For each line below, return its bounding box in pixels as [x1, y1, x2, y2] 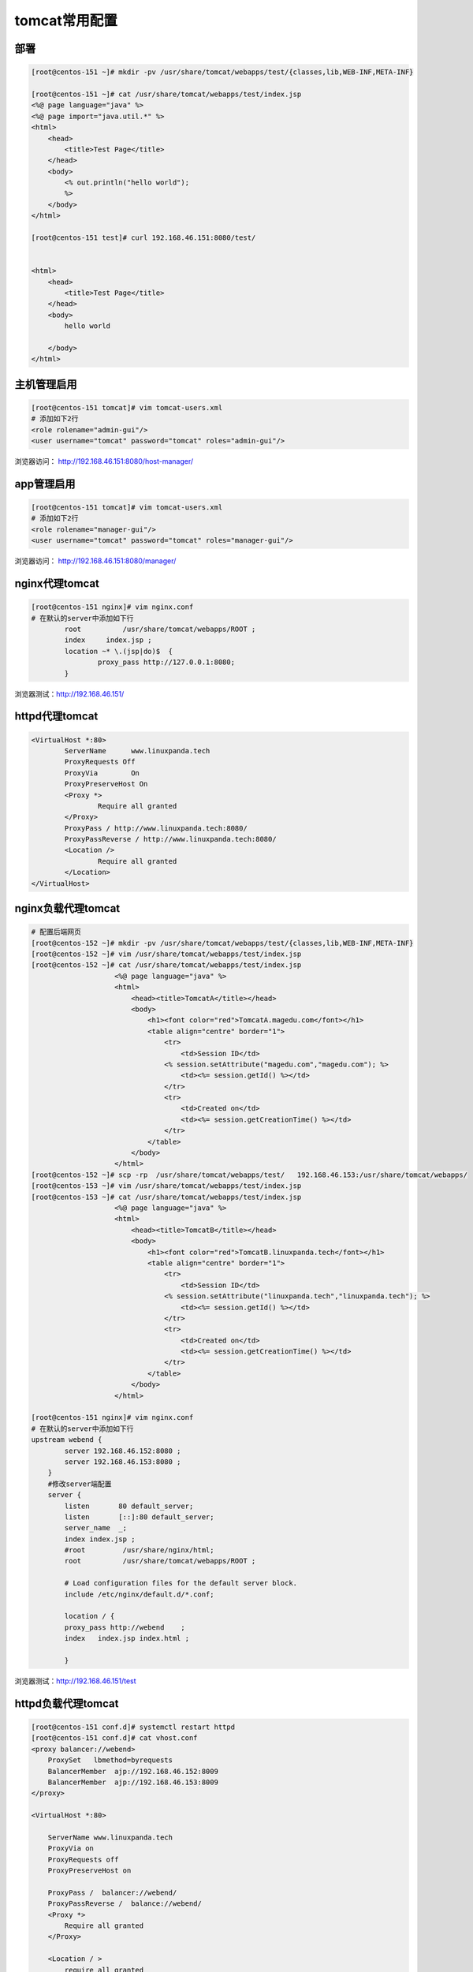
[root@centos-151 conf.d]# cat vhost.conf [31, 1734, 198, 1742]
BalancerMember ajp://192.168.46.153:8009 [47, 1777, 218, 1787]
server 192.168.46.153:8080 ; [64, 1457, 181, 1466]
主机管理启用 [14, 377, 77, 390]
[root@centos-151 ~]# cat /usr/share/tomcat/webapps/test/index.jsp [31, 89, 302, 99]
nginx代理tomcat [14, 577, 100, 591]
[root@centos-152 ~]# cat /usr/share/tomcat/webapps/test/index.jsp [31, 961, 302, 969]
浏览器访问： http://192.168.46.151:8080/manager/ [14, 556, 177, 566]
